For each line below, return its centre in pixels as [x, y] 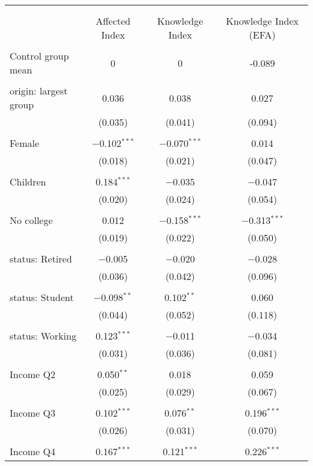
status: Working [43, 336]
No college [31, 220]
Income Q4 [33, 451]
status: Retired [41, 259]
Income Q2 [33, 374]
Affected [113, 21]
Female [25, 143]
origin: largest [39, 91]
